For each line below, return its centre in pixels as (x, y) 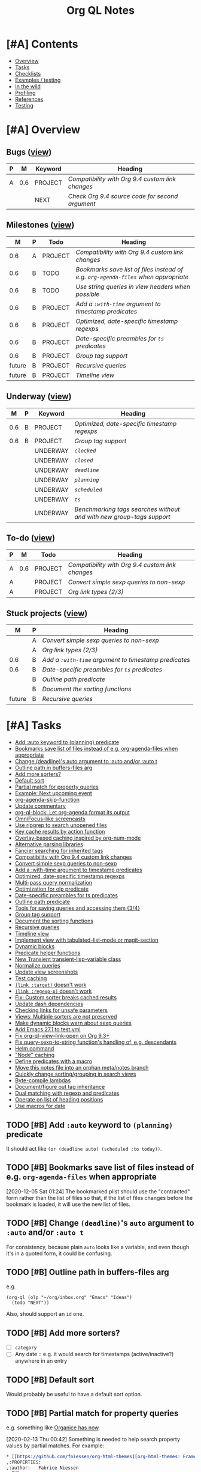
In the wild (28, 86)
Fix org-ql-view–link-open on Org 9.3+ (62, 1036)
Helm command (34, 1049)
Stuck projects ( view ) (47, 613)
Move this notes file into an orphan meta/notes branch (82, 1068)
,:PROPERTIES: (24, 1462)
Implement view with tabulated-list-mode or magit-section (86, 940)
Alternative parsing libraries (49, 844)
